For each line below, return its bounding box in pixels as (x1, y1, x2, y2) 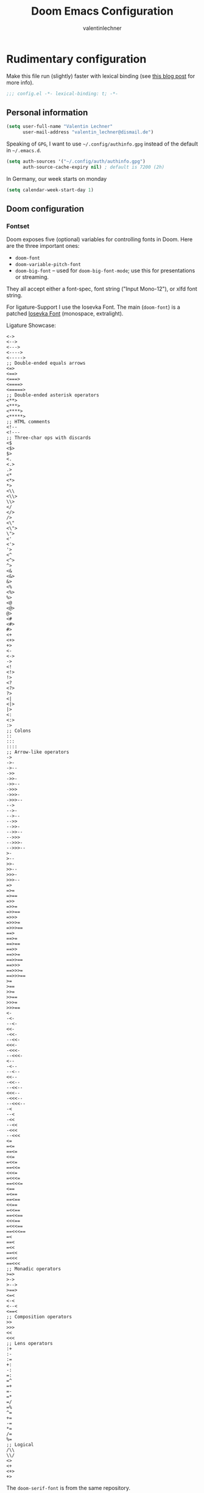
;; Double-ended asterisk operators (6, 392, 99, 398)
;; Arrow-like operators (6, 749, 69, 756)
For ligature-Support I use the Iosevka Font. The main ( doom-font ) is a (6, 303, 181, 311)
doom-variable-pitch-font (15, 262, 81, 268)
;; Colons (6, 728, 32, 734)
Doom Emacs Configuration (31, 4, 174, 18)
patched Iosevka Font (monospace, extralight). (6, 310, 124, 317)
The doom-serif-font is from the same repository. (6, 1484, 131, 1492)
